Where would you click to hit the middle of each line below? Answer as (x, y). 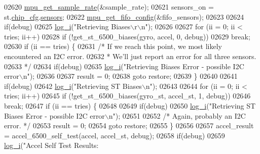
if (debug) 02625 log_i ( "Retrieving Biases (67, 27)
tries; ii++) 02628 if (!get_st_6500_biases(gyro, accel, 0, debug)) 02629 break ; (127, 36)
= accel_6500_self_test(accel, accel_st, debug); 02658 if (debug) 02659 (115, 135)
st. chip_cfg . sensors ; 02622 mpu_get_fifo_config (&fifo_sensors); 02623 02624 (124, 16)
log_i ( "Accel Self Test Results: (51, 145)
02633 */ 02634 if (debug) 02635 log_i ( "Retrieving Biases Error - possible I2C (124, 66)
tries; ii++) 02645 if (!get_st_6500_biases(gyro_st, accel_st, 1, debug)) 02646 (127, 96)
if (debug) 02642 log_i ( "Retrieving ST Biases (73, 86)
